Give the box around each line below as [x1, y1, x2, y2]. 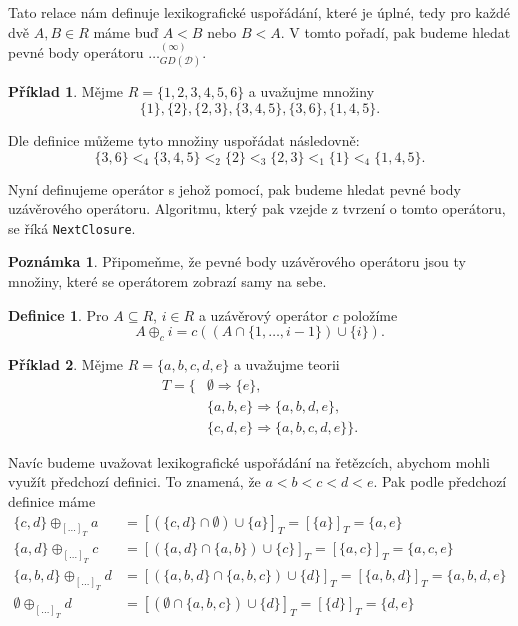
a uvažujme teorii [233, 354, 340, 375]
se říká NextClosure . [8, 217, 136, 238]
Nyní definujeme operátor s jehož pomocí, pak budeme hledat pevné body [8, 178, 461, 199]
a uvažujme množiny [248, 81, 375, 102]
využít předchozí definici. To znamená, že [8, 471, 261, 492]
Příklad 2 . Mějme [8, 354, 124, 375]
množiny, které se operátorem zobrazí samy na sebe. [8, 271, 327, 292]
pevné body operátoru [8, 42, 144, 62]
